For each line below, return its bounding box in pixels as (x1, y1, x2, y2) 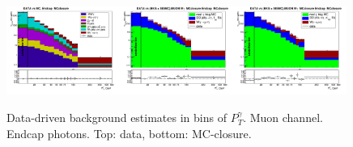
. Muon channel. (243, 108, 323, 125)
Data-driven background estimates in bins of (6, 108, 227, 125)
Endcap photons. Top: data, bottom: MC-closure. (6, 124, 252, 141)
